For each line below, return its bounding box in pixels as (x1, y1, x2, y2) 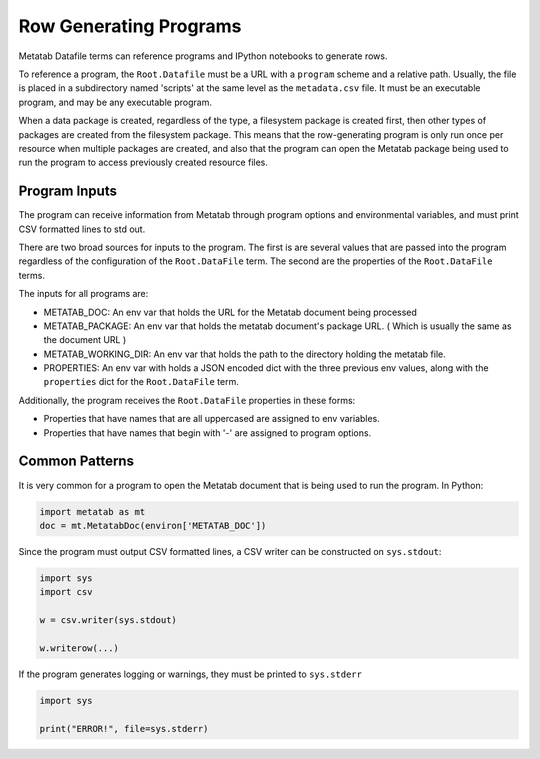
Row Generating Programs (18, 15, 242, 37)
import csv (39, 586, 93, 598)
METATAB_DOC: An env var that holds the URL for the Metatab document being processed (43, 306, 417, 318)
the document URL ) (43, 334, 127, 346)
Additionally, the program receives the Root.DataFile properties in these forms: (18, 394, 356, 406)
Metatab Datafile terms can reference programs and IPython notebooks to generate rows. (18, 50, 388, 62)
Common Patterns (18, 453, 135, 470)
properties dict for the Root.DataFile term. (43, 376, 239, 388)
